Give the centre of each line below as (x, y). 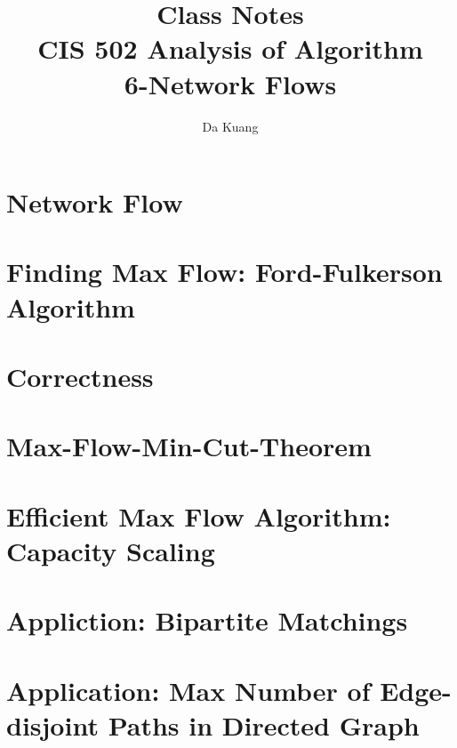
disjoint (52, 724)
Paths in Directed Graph (264, 724)
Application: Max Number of (188, 690)
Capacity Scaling (111, 550)
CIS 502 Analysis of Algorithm (230, 48)
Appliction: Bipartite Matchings (207, 620)
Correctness (80, 377)
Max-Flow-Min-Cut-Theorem (189, 446)
